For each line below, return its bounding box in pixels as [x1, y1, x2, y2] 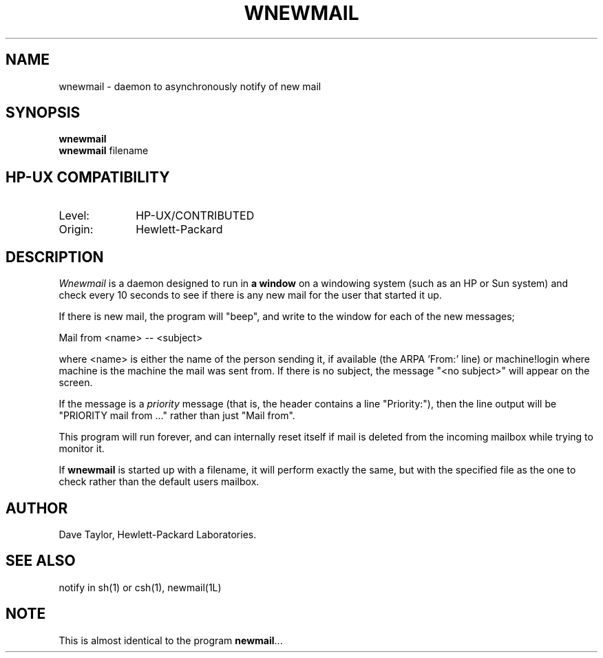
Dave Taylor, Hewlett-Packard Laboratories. [59, 528, 257, 540]
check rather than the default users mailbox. [59, 476, 260, 488]
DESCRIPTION [6, 248, 104, 266]
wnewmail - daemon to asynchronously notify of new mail [59, 80, 321, 92]
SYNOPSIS [6, 104, 81, 122]
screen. [59, 376, 93, 389]
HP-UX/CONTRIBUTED [136, 209, 255, 223]
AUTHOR [6, 499, 68, 517]
